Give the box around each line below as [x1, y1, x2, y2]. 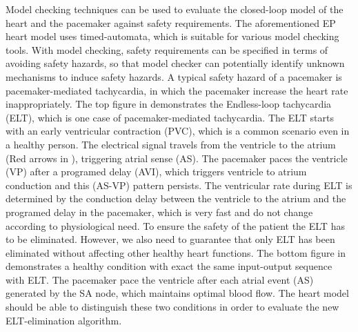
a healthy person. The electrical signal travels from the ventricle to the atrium [6, 137, 336, 151]
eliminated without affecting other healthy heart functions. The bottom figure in [6, 245, 346, 260]
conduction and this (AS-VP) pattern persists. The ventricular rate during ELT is [6, 177, 352, 192]
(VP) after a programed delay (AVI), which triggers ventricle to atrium [6, 164, 307, 179]
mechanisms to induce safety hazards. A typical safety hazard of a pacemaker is [6, 69, 342, 84]
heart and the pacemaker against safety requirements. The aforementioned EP [6, 15, 336, 30]
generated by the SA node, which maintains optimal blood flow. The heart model [6, 286, 349, 300]
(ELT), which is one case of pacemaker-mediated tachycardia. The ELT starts [6, 110, 334, 124]
